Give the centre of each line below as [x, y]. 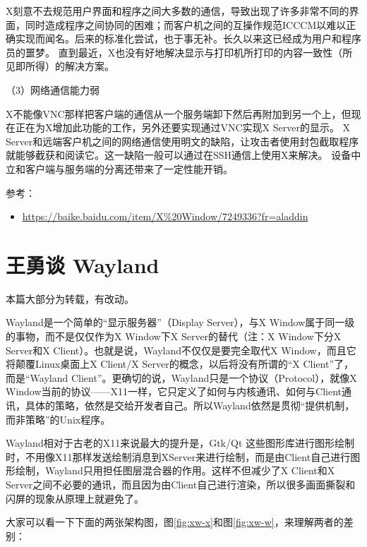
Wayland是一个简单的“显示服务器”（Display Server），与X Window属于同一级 [180, 322]
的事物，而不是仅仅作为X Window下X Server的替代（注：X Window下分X [174, 336]
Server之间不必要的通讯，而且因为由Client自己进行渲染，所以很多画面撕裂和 [181, 484]
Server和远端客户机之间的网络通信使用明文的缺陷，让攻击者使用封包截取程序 [182, 141]
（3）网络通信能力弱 [53, 89]
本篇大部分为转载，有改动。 [70, 298]
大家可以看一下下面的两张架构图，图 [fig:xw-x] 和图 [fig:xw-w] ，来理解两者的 [175, 522]
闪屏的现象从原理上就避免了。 [75, 498]
